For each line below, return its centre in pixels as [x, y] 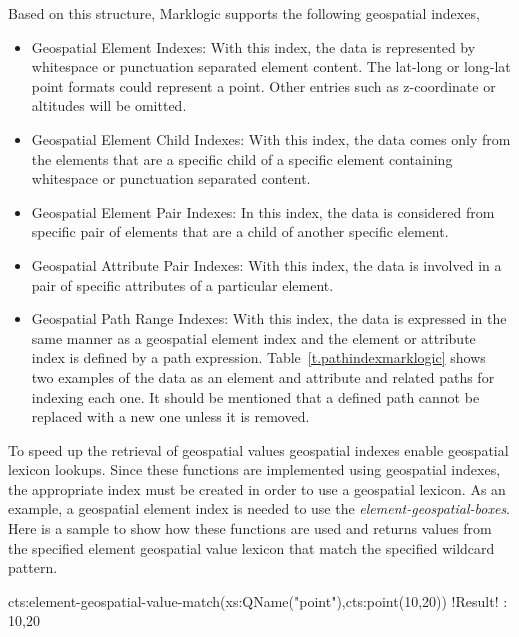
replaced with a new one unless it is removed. [170, 416]
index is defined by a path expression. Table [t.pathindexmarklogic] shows [258, 357]
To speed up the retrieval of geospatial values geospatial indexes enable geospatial [258, 449]
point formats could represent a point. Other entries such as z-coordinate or [263, 85]
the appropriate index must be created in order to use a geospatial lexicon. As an [257, 488]
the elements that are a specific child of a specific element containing [242, 158]
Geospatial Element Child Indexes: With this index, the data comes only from [271, 138]
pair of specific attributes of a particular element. [182, 284]
